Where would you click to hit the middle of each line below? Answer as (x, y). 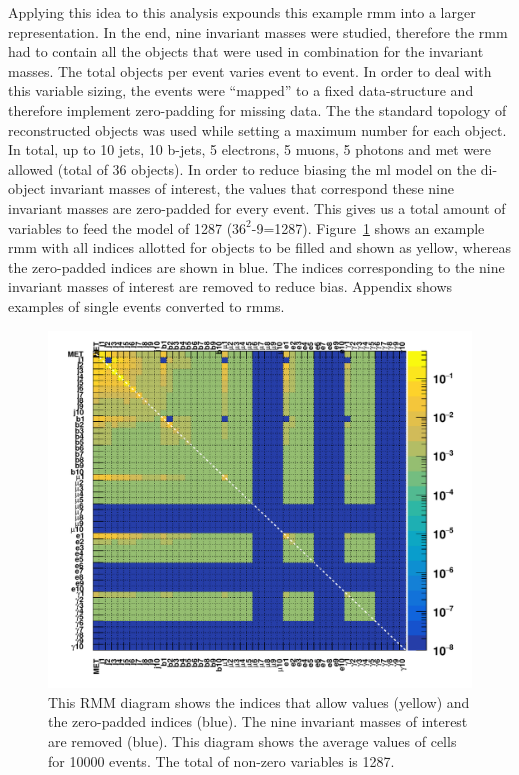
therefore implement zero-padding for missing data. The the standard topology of (257, 109)
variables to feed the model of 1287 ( (120, 227)
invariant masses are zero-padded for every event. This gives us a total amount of (257, 207)
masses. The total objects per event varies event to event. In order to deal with (250, 70)
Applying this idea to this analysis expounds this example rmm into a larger (242, 12)
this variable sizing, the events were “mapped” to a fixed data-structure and (241, 90)
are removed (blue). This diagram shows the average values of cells (252, 741)
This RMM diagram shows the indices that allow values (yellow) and (259, 701)
